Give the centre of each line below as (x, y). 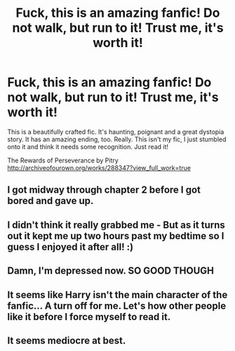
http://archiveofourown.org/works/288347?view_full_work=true (99, 167)
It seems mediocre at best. (67, 340)
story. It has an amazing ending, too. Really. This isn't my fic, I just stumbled (117, 139)
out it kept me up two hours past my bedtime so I (116, 236)
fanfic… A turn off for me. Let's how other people (117, 306)
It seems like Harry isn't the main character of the (117, 294)
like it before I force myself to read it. (89, 317)
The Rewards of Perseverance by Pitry (63, 160)
